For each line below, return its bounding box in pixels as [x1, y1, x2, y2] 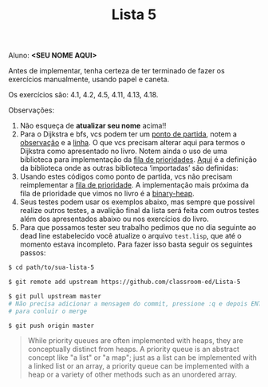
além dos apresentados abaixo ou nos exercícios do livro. [19, 214, 209, 224]
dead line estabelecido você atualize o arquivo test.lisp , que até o [19, 231, 242, 241]
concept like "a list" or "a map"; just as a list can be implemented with [27, 353, 258, 362]
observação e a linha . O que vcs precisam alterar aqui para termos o [19, 138, 246, 148]
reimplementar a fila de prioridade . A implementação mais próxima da [19, 180, 250, 190]
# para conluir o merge [8, 307, 88, 315]
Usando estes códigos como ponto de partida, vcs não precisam [19, 172, 233, 181]
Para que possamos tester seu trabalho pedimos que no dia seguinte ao [19, 223, 257, 232]
